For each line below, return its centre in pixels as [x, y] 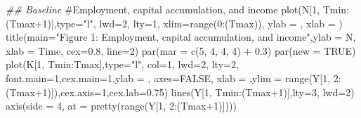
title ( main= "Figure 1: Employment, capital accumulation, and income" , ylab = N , [181, 37]
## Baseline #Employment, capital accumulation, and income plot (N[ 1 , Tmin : [178, 9]
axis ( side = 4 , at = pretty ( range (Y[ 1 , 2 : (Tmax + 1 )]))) [121, 106]
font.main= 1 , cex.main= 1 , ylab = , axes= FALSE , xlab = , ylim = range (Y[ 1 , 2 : [173, 78]
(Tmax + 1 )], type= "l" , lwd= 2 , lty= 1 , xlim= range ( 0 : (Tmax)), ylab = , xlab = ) [174, 23]
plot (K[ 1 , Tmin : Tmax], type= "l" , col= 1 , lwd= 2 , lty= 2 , [122, 64]
